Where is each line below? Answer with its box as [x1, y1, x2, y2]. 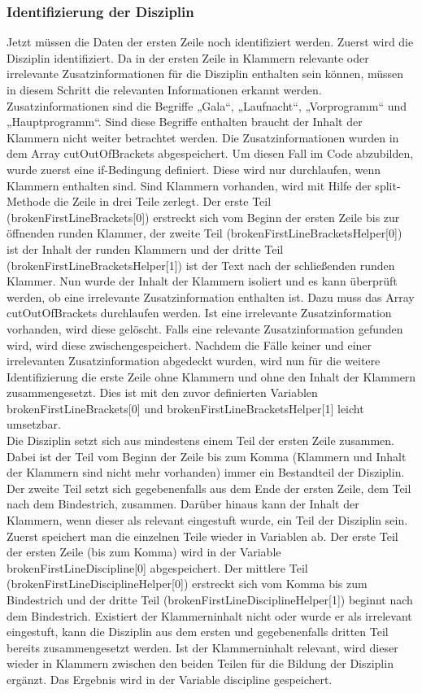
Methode [7, 193, 50, 210]
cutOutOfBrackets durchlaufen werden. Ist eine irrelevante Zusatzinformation [7, 304, 392, 321]
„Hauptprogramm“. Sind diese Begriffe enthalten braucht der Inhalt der [7, 113, 363, 130]
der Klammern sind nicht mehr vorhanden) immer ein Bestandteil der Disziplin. [7, 464, 405, 481]
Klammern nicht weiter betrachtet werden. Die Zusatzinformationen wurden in [7, 129, 399, 146]
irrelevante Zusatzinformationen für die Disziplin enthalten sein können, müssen [7, 65, 404, 82]
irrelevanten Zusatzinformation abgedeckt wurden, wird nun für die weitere [7, 352, 381, 369]
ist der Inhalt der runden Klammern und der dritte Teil [7, 240, 284, 257]
